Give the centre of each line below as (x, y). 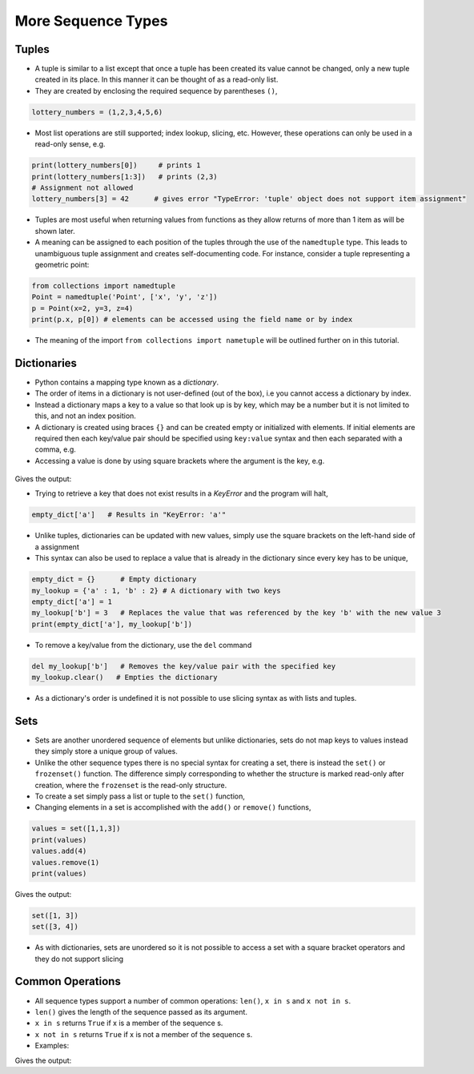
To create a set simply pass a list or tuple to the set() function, (140, 796)
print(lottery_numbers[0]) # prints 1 (116, 165)
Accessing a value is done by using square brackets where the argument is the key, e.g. (180, 461)
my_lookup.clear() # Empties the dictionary (125, 678)
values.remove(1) (66, 862)
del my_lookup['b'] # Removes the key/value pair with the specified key (184, 666)
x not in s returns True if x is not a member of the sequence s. (144, 1034)
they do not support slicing (79, 959)
